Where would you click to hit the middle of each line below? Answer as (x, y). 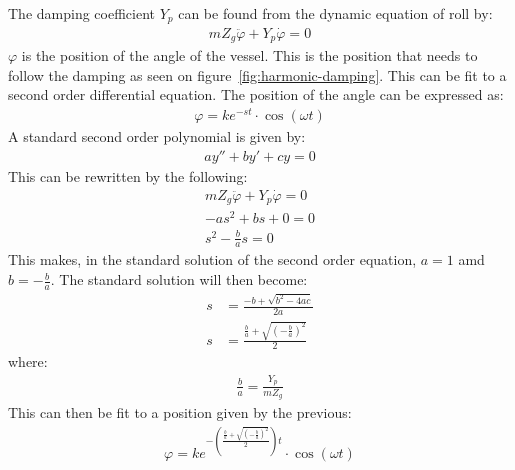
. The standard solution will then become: (179, 279)
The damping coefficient (81, 13)
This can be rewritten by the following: (128, 175)
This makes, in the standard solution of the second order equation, (212, 259)
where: (28, 361)
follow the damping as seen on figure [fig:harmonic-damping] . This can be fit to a (257, 74)
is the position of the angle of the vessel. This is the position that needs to (249, 55)
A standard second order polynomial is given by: (157, 136)
